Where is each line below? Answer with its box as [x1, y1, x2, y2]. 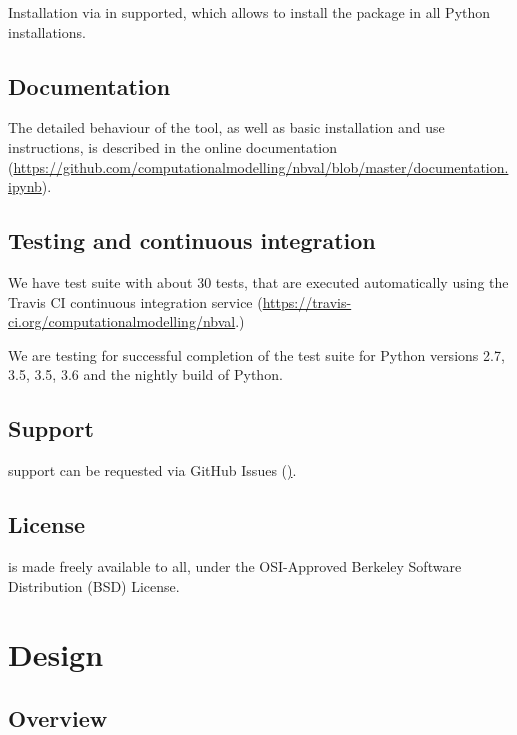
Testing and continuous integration [8, 225, 376, 256]
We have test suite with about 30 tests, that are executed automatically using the [8, 271, 509, 292]
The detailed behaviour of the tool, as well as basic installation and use [8, 117, 445, 138]
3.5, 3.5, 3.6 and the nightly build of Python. [8, 364, 283, 385]
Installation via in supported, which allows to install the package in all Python [8, 2, 491, 22]
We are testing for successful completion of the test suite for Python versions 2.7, [8, 344, 505, 365]
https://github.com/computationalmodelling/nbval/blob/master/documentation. [13, 156, 509, 177]
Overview [8, 702, 108, 733]
